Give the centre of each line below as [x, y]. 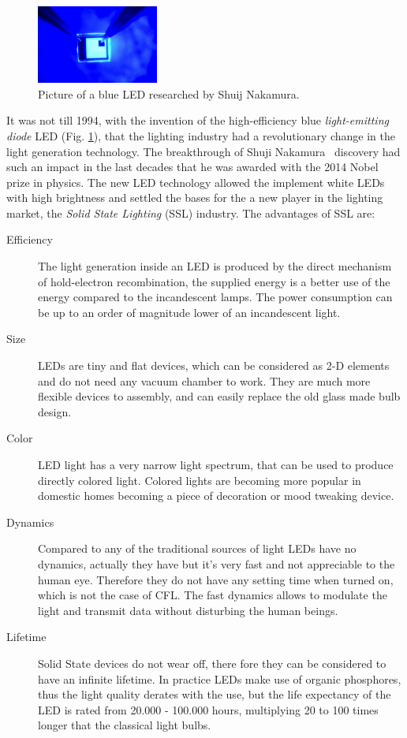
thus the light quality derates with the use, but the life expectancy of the [215, 694]
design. [55, 411]
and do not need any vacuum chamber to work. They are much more [204, 380]
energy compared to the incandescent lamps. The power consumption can [215, 297]
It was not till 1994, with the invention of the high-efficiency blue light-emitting [198, 120]
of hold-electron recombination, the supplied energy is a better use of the [214, 281]
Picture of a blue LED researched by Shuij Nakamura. [169, 93]
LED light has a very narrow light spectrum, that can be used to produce [216, 464]
